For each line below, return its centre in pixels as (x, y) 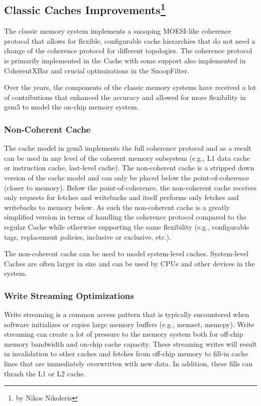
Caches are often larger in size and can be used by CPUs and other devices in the (129, 263)
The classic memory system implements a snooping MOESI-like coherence (118, 31)
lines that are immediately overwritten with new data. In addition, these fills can (128, 364)
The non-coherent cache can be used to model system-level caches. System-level (126, 253)
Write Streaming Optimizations (69, 295)
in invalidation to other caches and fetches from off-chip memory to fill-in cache (126, 353)
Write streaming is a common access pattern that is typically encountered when (127, 314)
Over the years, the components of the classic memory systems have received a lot (130, 87)
